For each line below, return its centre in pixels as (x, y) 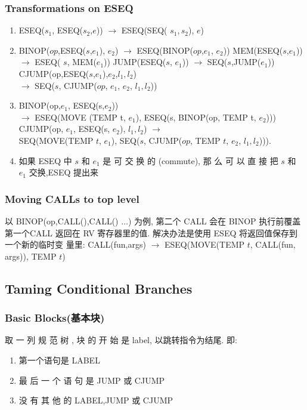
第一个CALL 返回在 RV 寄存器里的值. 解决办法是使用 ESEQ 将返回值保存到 (151, 232)
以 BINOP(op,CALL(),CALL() (62, 221)
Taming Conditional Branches (99, 288)
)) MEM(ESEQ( (253, 50)
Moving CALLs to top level (72, 198)
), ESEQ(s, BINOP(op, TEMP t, (196, 117)
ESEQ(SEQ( (144, 30)
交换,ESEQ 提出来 (63, 172)
